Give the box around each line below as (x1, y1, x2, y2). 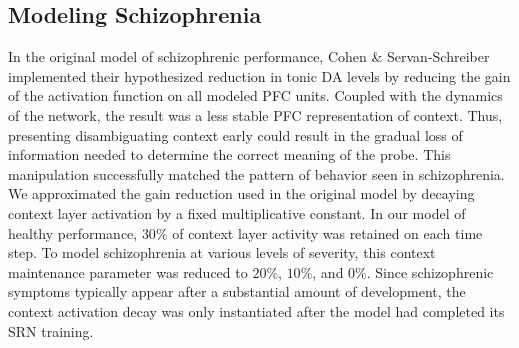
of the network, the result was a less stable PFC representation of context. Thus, (8, 104, 503, 125)
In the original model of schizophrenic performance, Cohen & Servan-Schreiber (8, 46, 490, 67)
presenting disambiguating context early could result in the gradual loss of (8, 124, 463, 145)
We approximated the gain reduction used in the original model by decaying (8, 183, 475, 204)
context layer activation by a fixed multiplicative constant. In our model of (8, 202, 466, 223)
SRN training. (8, 320, 94, 341)
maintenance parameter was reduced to (8, 261, 248, 282)
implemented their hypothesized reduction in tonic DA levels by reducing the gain (8, 65, 511, 86)
